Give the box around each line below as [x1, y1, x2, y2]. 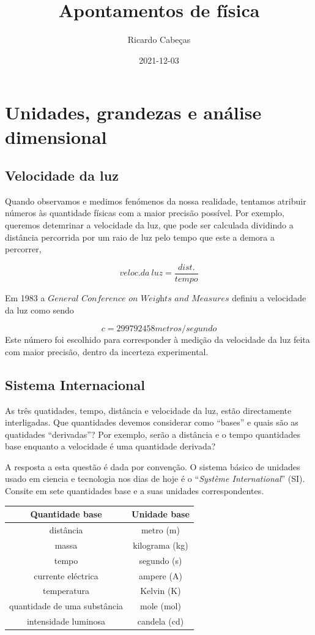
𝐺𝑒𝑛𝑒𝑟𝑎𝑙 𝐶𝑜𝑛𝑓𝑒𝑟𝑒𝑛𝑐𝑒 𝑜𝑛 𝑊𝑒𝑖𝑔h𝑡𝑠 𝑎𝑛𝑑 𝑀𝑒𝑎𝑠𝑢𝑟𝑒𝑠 [48, 294, 229, 303]
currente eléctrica [34, 569, 98, 582]
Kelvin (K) [140, 584, 181, 597]
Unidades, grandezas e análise [5, 100, 262, 125]
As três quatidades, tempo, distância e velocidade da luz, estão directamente [5, 404, 292, 416]
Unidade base [132, 508, 190, 520]
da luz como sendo [5, 303, 74, 316]
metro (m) [141, 524, 180, 536]
